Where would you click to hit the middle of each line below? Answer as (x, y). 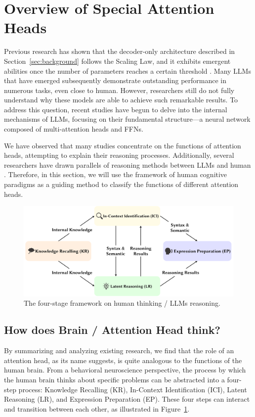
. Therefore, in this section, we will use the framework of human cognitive (116, 174)
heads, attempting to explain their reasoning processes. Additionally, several (119, 155)
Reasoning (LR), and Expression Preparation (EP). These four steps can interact (127, 399)
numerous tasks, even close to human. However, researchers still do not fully (119, 90)
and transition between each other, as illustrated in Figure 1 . (97, 408)
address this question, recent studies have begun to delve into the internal (116, 109)
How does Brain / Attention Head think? (112, 330)
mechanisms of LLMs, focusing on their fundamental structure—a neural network (127, 119)
